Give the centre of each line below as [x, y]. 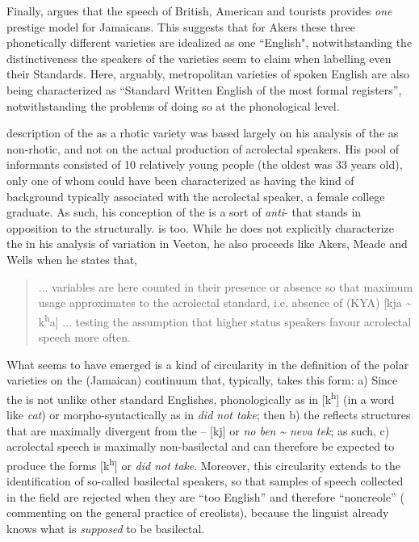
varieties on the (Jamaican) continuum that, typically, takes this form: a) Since [202, 380]
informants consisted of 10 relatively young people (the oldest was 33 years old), [205, 164]
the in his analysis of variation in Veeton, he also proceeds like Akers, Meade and [207, 244]
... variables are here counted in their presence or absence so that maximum [226, 286]
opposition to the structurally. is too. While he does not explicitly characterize [200, 227]
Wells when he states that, [72, 259]
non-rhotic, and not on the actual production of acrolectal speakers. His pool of [203, 148]
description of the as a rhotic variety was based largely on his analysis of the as [203, 133]
